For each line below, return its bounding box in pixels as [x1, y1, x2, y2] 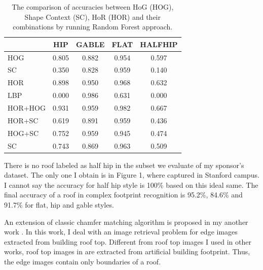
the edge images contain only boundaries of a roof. [4, 256, 161, 266]
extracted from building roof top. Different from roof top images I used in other [4, 236, 251, 247]
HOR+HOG [8, 103, 46, 113]
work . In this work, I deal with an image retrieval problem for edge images [4, 226, 238, 237]
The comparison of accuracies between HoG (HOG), [12, 2, 174, 12]
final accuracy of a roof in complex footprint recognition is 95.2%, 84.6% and [4, 189, 243, 200]
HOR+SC [8, 115, 39, 125]
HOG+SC [8, 127, 39, 138]
